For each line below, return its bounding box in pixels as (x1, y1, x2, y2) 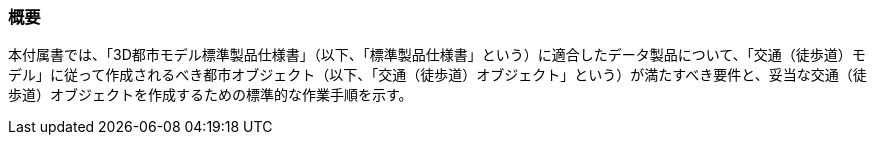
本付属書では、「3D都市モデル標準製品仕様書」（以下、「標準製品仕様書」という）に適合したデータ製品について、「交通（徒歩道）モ (8, 46, 866, 64)
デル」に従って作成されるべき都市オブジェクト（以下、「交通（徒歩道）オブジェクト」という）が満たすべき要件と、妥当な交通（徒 (8, 66, 867, 84)
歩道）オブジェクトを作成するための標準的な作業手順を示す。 (8, 86, 413, 104)
